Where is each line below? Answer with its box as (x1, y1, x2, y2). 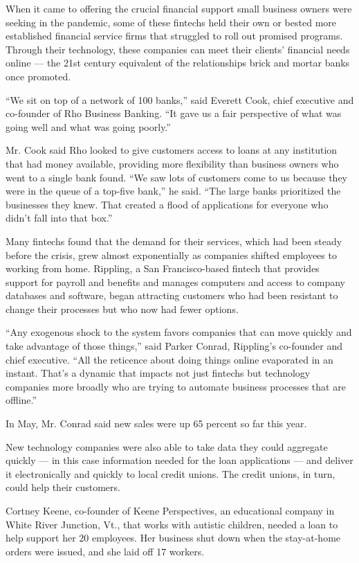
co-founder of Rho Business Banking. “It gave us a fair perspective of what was (6, 106, 342, 120)
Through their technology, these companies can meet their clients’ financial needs (6, 42, 350, 56)
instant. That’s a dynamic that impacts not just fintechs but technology (6, 366, 311, 380)
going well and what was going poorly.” (6, 119, 171, 134)
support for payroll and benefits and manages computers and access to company (6, 274, 346, 289)
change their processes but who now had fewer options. (6, 301, 239, 316)
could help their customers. (6, 480, 120, 494)
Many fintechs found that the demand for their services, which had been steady (6, 233, 342, 248)
